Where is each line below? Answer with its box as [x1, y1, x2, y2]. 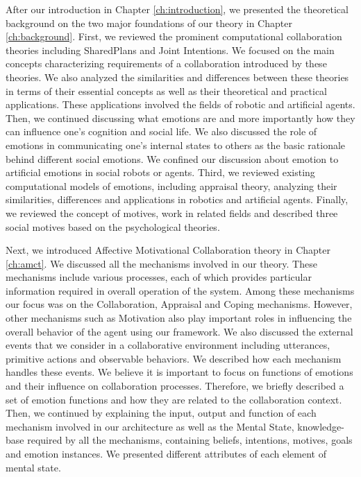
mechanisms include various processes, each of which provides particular [6, 270, 312, 284]
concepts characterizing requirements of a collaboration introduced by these [6, 56, 327, 71]
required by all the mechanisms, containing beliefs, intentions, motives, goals [27, 433, 353, 447]
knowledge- [297, 419, 344, 433]
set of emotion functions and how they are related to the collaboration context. [6, 392, 342, 406]
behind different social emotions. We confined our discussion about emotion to [6, 151, 339, 166]
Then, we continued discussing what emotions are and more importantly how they [6, 110, 355, 125]
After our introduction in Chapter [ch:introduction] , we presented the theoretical [6, 2, 349, 16]
